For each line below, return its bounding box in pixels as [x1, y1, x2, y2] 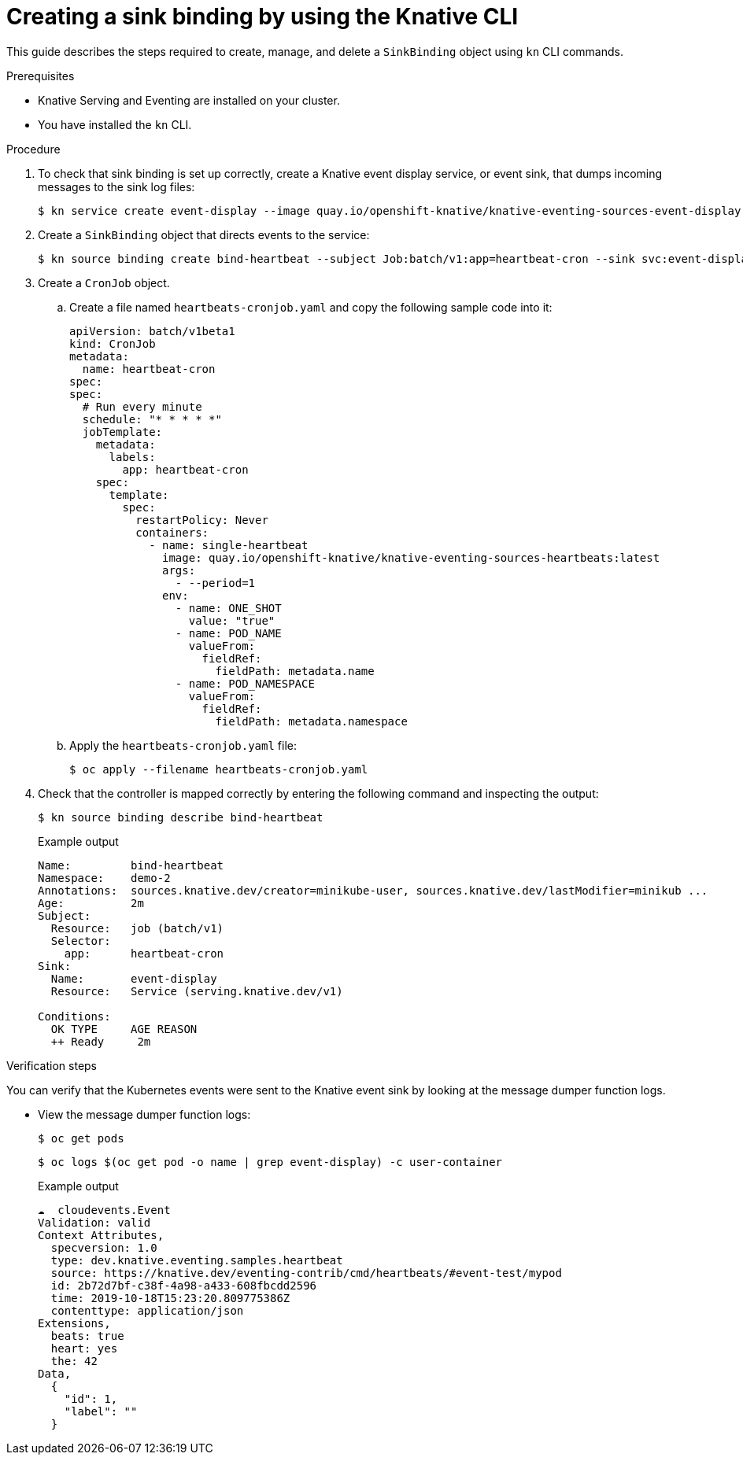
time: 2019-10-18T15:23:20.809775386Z [50, 1291, 290, 1304]
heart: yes [50, 1341, 118, 1355]
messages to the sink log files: [38, 179, 195, 194]
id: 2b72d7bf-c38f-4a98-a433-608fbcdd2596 [50, 1278, 317, 1292]
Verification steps [6, 1058, 98, 1072]
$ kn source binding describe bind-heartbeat [38, 810, 323, 824]
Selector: [50, 934, 111, 947]
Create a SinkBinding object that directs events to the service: [38, 227, 370, 242]
